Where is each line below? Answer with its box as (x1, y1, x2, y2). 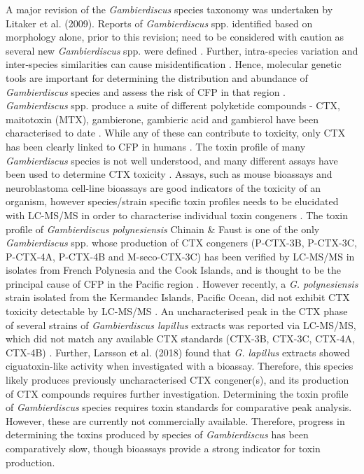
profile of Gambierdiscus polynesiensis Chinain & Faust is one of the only (6, 221, 320, 236)
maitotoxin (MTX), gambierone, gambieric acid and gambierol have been (6, 111, 318, 126)
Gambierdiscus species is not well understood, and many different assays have (6, 153, 338, 167)
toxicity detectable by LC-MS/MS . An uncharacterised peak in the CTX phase (6, 304, 348, 319)
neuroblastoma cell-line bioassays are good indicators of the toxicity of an (6, 180, 321, 195)
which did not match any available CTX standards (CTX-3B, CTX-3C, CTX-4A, (6, 331, 355, 346)
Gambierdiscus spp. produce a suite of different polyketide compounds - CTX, (6, 98, 340, 113)
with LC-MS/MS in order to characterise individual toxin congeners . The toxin (6, 207, 349, 222)
